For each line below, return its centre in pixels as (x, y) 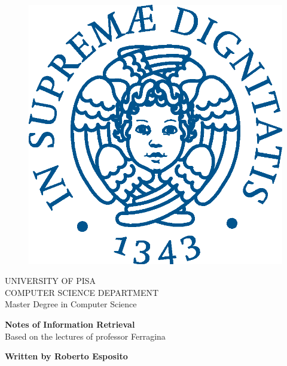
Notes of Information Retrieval (70, 324)
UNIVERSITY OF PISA (51, 281)
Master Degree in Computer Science (71, 304)
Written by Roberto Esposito (66, 356)
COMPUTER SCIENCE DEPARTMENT (82, 292)
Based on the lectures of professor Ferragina (85, 336)
